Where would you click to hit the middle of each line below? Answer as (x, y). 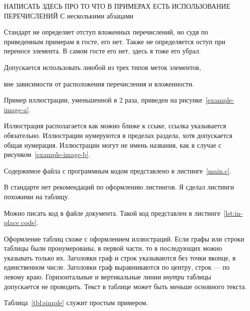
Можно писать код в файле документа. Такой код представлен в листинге (112, 213)
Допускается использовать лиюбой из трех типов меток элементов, (102, 67)
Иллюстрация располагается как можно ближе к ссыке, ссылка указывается (115, 126)
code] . (30, 222)
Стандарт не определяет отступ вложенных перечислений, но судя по (106, 32)
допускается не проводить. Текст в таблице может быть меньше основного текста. (125, 286)
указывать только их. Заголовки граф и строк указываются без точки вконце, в (120, 257)
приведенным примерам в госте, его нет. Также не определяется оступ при (115, 41)
